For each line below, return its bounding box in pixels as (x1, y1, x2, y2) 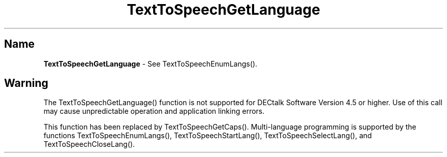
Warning (4, 77, 48, 90)
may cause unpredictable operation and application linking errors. (43, 107, 265, 116)
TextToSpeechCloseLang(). (43, 140, 135, 149)
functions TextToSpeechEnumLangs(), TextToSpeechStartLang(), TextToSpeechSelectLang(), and (43, 131, 372, 140)
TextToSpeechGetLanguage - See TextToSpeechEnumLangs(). (43, 59, 258, 68)
